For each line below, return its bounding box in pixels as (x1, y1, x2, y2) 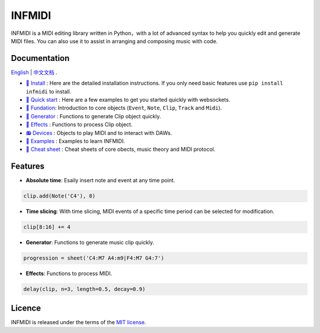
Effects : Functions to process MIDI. (25, 270, 113, 277)
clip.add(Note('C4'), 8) (23, 193, 96, 199)
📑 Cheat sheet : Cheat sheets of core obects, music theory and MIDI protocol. (25, 146, 216, 153)
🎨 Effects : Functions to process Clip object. (25, 121, 133, 128)
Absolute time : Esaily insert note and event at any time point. (25, 177, 175, 184)
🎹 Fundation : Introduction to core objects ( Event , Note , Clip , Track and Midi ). (25, 104, 222, 112)
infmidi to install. (25, 88, 72, 95)
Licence (11, 303, 41, 313)
